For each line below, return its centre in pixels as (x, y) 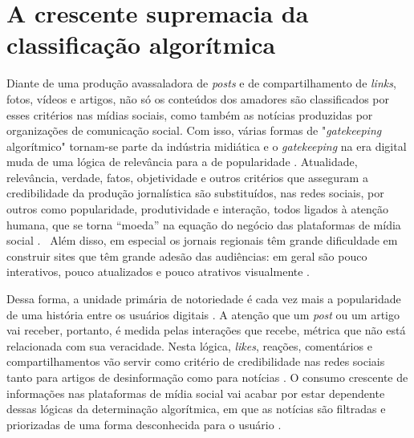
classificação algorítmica (141, 45)
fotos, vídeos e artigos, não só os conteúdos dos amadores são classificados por (198, 98)
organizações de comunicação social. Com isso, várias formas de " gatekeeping (194, 130)
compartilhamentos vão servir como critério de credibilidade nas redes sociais (196, 361)
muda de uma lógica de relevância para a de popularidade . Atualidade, (182, 162)
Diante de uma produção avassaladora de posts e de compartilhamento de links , (201, 83)
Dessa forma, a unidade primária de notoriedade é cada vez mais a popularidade (204, 299)
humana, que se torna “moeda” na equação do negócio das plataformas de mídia (204, 224)
